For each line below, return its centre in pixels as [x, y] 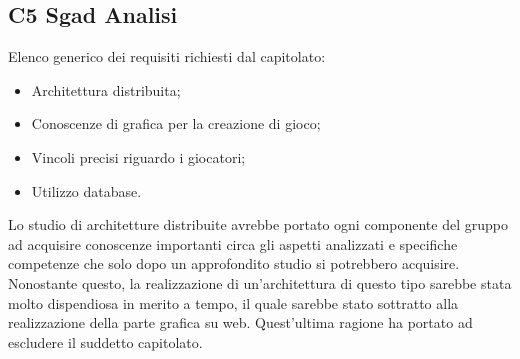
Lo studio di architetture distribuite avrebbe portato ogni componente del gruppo [258, 224]
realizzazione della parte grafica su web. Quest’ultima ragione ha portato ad [240, 322]
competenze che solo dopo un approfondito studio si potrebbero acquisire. [234, 263]
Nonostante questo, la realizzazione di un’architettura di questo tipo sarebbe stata [260, 282]
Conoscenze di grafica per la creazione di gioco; [176, 123]
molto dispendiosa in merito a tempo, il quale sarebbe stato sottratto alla [233, 302]
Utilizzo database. [86, 190]
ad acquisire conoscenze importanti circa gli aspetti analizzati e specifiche [233, 243]
